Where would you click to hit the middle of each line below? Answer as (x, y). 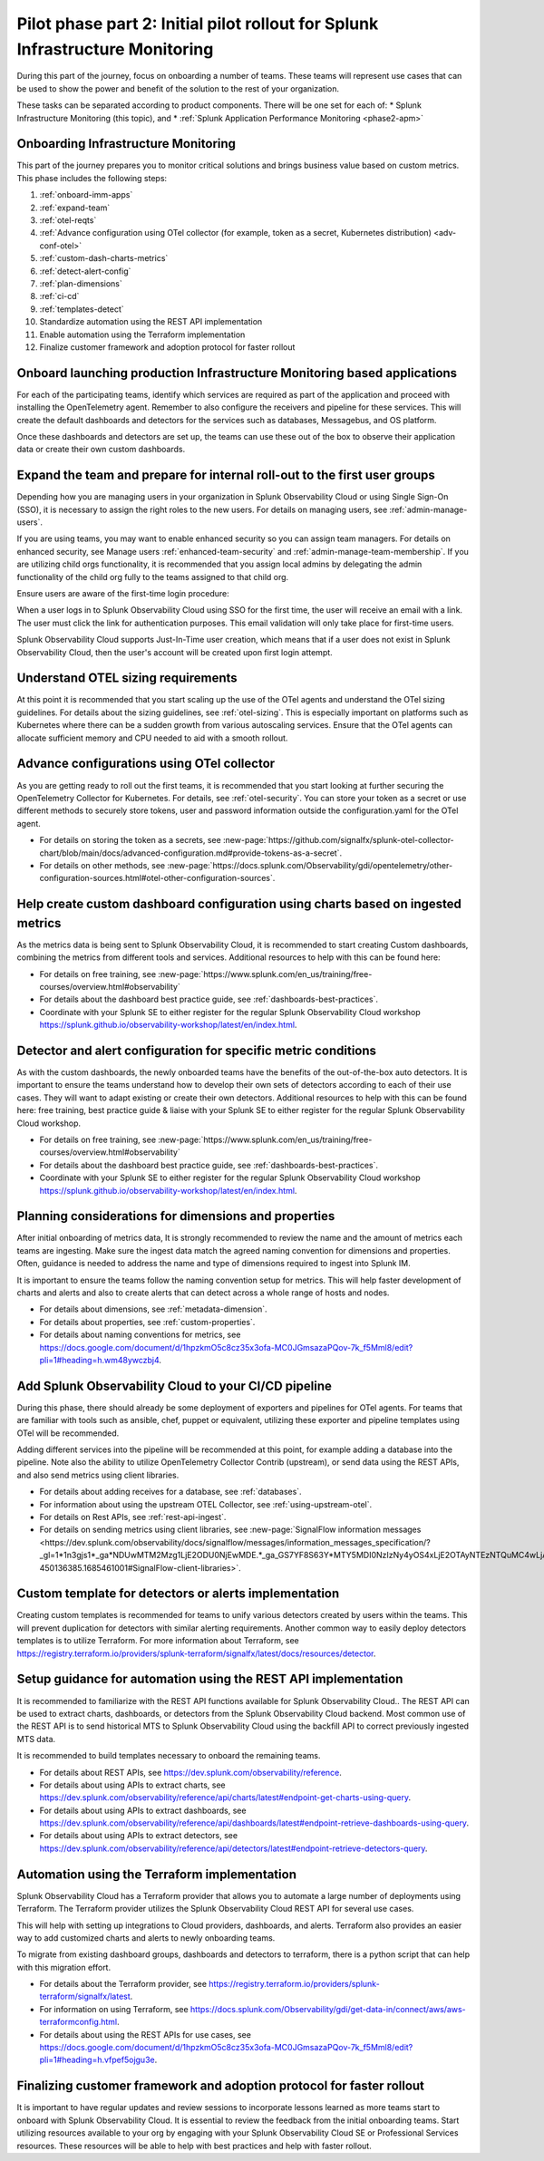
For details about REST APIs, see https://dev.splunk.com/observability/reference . (190, 1772)
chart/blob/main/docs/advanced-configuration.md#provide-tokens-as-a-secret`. (191, 853)
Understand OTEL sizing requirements (127, 678)
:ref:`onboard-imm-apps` (86, 195)
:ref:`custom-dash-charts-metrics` (104, 258)
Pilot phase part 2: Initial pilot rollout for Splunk (198, 24)
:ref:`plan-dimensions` (81, 283)
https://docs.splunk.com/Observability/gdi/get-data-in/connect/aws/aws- (328, 2009)
